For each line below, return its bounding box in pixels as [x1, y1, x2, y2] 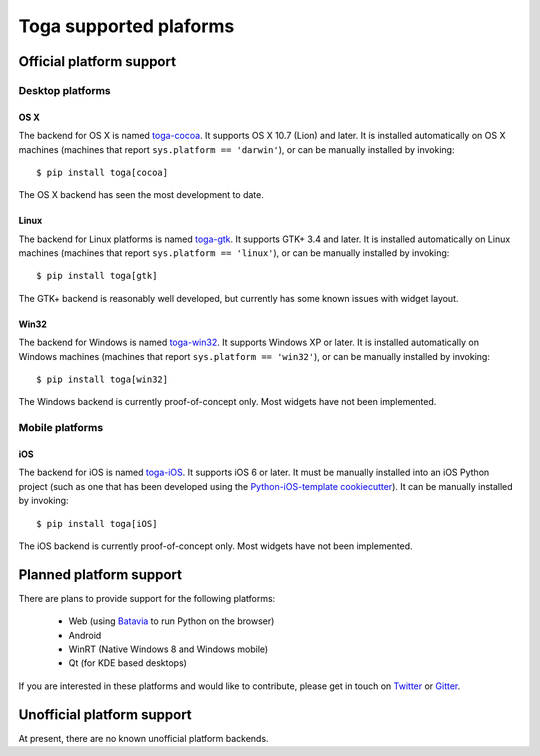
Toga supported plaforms [18, 15, 235, 37]
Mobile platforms [18, 421, 104, 435]
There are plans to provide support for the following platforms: [18, 592, 276, 604]
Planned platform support [18, 566, 182, 583]
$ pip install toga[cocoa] [36, 166, 169, 178]
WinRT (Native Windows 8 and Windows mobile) [68, 643, 269, 655]
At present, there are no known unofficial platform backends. [18, 732, 269, 744]
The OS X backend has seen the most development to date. [18, 189, 264, 201]
